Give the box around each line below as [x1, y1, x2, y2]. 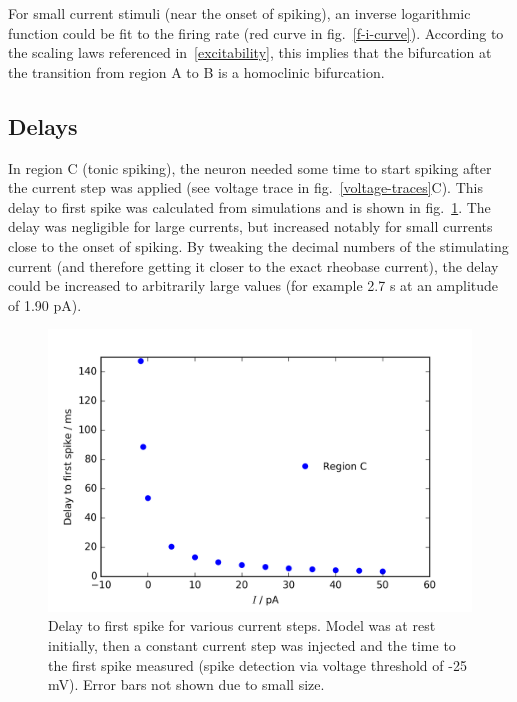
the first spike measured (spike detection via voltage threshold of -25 [48, 654, 467, 675]
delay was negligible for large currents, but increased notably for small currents [8, 216, 493, 237]
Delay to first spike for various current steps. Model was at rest [48, 615, 436, 636]
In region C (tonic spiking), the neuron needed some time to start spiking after [8, 157, 492, 178]
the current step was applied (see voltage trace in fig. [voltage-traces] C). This [8, 177, 483, 198]
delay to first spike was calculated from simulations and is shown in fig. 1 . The [8, 196, 491, 217]
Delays [8, 110, 78, 141]
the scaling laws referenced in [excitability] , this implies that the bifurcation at [8, 42, 492, 63]
